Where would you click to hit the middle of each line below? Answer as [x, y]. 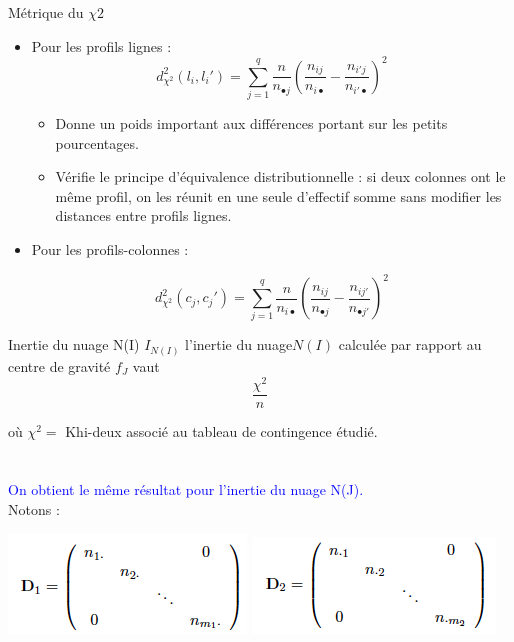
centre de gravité [59, 365]
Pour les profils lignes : [101, 45]
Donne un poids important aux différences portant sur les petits [251, 123]
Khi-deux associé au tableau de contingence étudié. [221, 430]
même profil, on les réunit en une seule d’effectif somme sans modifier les [278, 195]
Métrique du [46, 12]
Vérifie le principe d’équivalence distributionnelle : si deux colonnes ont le [280, 176]
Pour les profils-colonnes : [110, 248]
